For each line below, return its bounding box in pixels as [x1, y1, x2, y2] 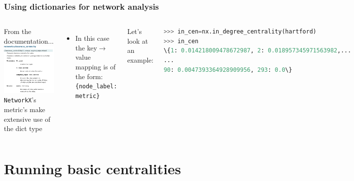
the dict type [4, 123, 42, 133]
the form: [75, 71, 103, 81]
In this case [75, 33, 110, 43]
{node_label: [75, 83, 117, 90]
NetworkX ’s [4, 95, 36, 105]
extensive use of [4, 114, 50, 124]
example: [127, 55, 154, 65]
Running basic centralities [4, 159, 181, 179]
